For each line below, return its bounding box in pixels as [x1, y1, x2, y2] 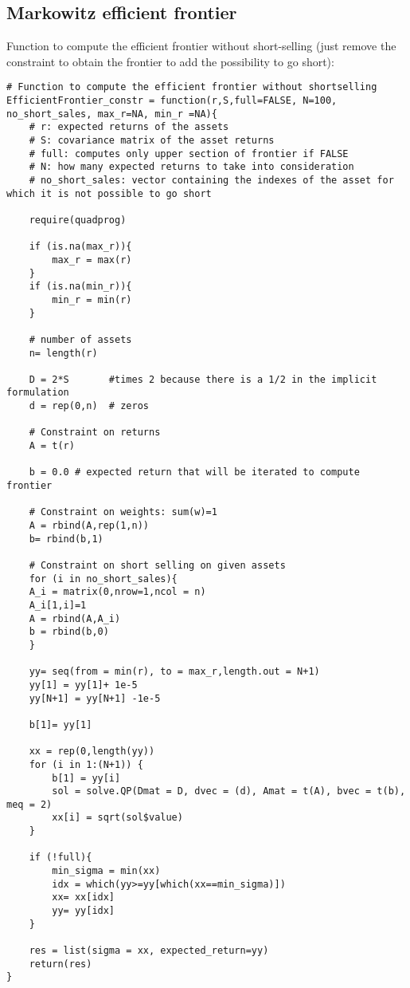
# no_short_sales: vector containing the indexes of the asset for [29, 174, 394, 186]
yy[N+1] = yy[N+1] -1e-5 [29, 692, 161, 704]
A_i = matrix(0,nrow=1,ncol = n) [29, 586, 206, 598]
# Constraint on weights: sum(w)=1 [29, 506, 217, 518]
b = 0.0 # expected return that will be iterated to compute [29, 466, 360, 478]
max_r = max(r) [52, 254, 132, 266]
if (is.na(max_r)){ [29, 241, 132, 253]
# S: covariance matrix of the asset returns [29, 135, 275, 147]
